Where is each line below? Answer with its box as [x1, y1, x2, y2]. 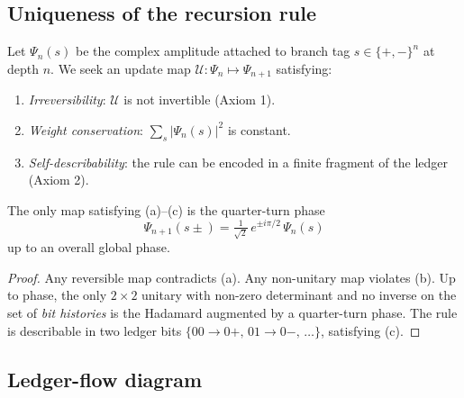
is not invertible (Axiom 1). [123, 90, 276, 109]
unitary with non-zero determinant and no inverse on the [141, 285, 457, 304]
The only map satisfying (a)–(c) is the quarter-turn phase [7, 200, 325, 219]
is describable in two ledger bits [7, 321, 182, 339]
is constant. [227, 120, 291, 139]
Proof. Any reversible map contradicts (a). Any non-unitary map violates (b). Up [7, 267, 456, 286]
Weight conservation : [28, 120, 143, 139]
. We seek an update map [50, 59, 191, 77]
